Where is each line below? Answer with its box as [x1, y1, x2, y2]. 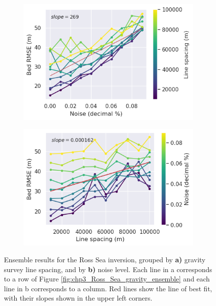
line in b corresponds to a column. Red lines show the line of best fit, [4, 283, 212, 293]
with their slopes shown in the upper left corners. [4, 293, 153, 303]
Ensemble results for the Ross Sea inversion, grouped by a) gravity [4, 254, 206, 264]
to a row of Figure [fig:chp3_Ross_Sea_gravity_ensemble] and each [4, 274, 210, 284]
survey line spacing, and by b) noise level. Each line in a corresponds [4, 264, 213, 274]
